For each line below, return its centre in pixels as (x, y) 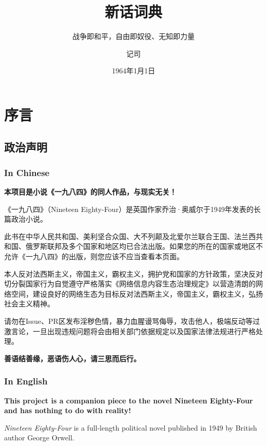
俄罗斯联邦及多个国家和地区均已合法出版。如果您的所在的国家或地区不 (144, 246)
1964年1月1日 (133, 71)
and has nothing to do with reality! (68, 410)
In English (26, 381)
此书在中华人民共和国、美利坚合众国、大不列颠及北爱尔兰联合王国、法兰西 (130, 236)
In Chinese (27, 172)
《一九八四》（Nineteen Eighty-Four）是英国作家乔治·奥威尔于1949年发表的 (129, 209)
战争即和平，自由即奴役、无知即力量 (133, 36)
